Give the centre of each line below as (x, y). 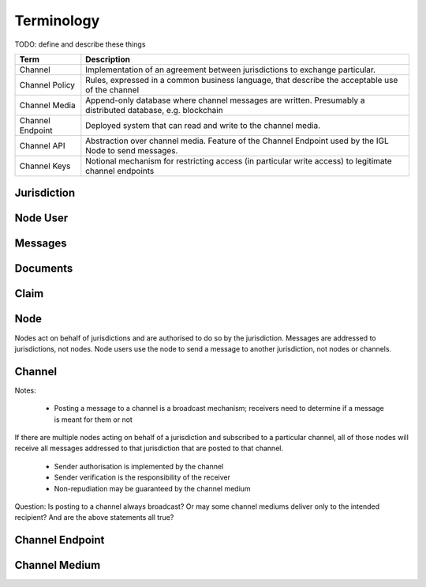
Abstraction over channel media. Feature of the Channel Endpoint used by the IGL (237, 141)
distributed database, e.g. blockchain (155, 110)
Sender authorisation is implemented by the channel (139, 466)
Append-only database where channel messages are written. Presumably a (225, 100)
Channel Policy (47, 85)
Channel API (43, 145)
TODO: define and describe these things (80, 44)
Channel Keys (45, 166)
